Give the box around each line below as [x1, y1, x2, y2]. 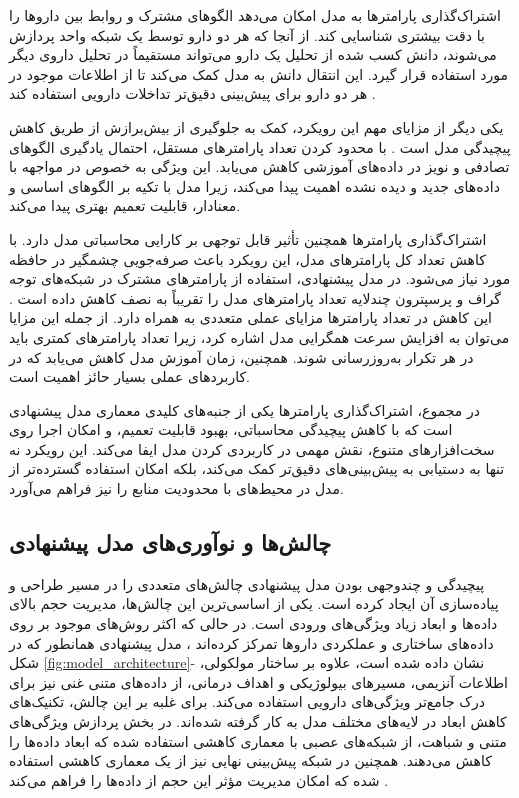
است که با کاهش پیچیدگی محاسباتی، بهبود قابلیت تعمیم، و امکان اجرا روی [9, 419, 453, 440]
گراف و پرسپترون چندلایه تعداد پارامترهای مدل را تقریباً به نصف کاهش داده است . [9, 287, 501, 308]
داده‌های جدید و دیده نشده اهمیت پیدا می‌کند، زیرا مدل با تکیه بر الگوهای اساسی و [9, 175, 500, 196]
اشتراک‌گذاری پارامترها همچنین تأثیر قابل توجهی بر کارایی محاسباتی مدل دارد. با [9, 228, 487, 249]
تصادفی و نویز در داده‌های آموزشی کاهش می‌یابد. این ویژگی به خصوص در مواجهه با [9, 156, 510, 177]
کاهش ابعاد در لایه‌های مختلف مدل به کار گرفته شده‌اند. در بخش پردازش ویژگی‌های [9, 711, 507, 732]
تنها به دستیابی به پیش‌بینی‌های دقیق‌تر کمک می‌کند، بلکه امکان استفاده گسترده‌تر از [9, 458, 505, 479]
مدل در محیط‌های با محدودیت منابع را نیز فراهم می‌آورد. [9, 478, 344, 499]
